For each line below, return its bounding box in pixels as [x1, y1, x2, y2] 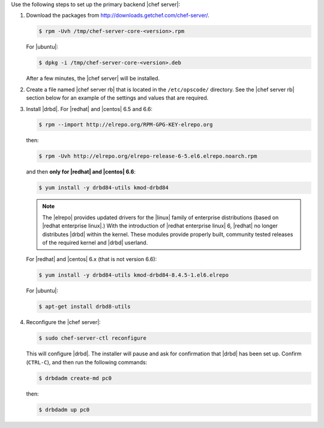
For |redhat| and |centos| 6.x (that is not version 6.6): [26, 256, 157, 263]
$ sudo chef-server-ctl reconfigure [38, 335, 147, 342]
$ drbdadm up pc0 [38, 406, 90, 413]
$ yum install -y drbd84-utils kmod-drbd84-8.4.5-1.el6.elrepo [38, 272, 229, 279]
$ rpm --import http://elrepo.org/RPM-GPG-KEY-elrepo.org [38, 121, 213, 128]
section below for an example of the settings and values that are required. [26, 94, 209, 101]
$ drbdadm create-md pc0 [38, 375, 112, 381]
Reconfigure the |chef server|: [26, 319, 101, 326]
